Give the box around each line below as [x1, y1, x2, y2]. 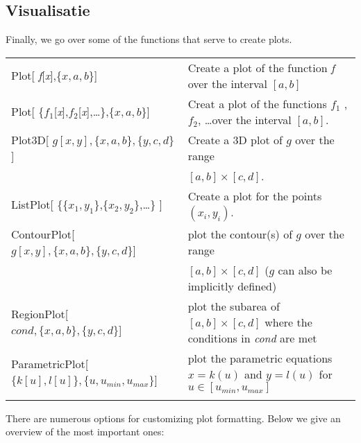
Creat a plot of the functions [187, 95, 327, 112]
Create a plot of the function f [187, 59, 335, 76]
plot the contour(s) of [187, 225, 293, 242]
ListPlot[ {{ [11, 196, 69, 212]
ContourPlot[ [11, 225, 75, 242]
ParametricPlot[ [11, 355, 89, 372]
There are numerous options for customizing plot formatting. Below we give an [6, 410, 341, 425]
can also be [278, 261, 333, 278]
